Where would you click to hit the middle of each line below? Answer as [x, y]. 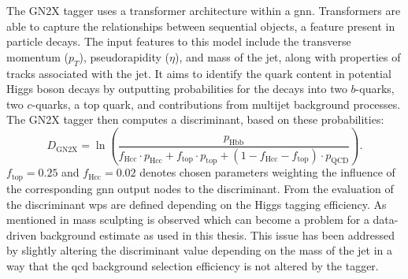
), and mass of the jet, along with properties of [287, 56]
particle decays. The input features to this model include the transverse [179, 41]
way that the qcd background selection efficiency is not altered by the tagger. [193, 265]
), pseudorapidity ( [124, 56]
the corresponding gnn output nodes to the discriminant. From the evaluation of [200, 188]
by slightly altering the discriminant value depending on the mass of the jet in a [200, 250]
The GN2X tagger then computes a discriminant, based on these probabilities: [195, 119]
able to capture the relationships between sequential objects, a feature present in [201, 26]
